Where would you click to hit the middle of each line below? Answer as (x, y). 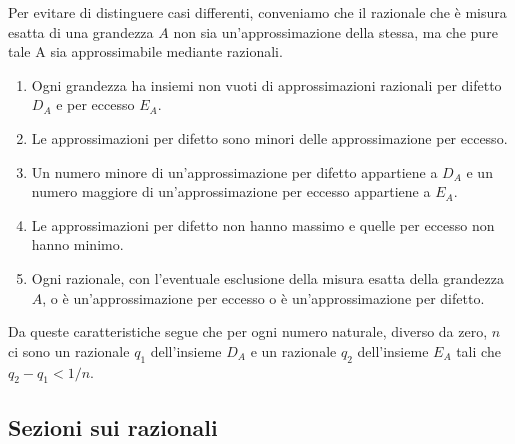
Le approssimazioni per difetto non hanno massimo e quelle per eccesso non (263, 224)
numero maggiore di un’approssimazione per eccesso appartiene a (231, 191)
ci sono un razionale (69, 350)
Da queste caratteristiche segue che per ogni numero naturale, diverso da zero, (248, 331)
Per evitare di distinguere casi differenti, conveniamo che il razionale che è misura (257, 12)
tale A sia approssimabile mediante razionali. (145, 51)
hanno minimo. (77, 244)
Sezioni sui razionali (113, 426)
